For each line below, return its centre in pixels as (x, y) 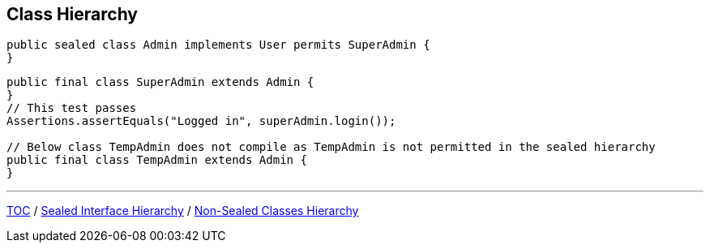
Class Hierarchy (73, 14)
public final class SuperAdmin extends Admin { (160, 82)
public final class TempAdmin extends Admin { (157, 160)
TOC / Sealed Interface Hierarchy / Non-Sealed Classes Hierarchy (183, 211)
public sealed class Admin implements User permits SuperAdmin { (218, 45)
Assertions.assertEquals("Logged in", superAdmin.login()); (201, 121)
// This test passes (72, 108)
